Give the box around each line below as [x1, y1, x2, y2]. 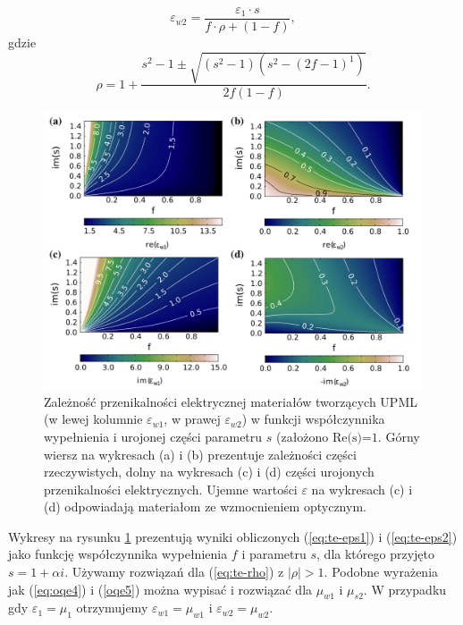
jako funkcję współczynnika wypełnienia [8, 545, 228, 563]
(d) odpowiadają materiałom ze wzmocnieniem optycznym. [44, 497, 366, 516]
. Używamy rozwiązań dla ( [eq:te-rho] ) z [64, 562, 284, 581]
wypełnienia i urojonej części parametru [44, 427, 263, 445]
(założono [275, 427, 329, 445]
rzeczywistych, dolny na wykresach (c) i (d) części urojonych [44, 462, 375, 481]
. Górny [377, 427, 420, 445]
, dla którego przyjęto [316, 545, 434, 563]
